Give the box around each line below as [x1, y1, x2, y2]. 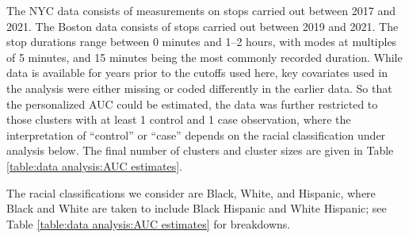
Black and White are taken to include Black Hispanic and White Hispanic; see [6, 200, 387, 217]
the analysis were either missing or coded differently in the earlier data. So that [6, 79, 392, 96]
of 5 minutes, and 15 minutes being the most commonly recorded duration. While [6, 48, 403, 65]
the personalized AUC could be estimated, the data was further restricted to [6, 95, 378, 112]
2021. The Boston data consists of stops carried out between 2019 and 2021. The [6, 17, 399, 34]
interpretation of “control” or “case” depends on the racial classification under [6, 126, 386, 143]
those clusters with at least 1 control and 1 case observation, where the [6, 111, 351, 128]
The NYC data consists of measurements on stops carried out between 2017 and [6, 2, 396, 18]
